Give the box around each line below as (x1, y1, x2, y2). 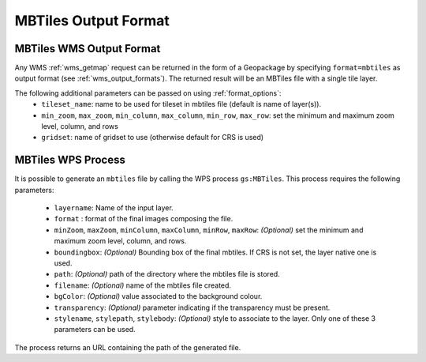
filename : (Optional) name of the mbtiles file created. (54, 281, 232, 290)
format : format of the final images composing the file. (54, 214, 234, 224)
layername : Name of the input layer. (54, 203, 174, 213)
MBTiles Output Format (14, 12, 170, 29)
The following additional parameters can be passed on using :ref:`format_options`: (14, 88, 282, 98)
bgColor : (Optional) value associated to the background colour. (54, 292, 263, 301)
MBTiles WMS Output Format (14, 42, 161, 55)
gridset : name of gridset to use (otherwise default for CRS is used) (41, 133, 264, 142)
